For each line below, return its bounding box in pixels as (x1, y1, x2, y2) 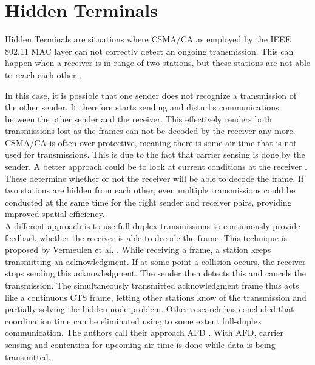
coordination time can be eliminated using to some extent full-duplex (5, 314, 262, 327)
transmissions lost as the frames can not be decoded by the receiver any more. (5, 124, 296, 137)
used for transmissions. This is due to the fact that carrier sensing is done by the (5, 148, 305, 161)
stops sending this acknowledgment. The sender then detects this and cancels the (5, 267, 307, 280)
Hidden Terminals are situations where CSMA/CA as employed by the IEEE (5, 33, 291, 45)
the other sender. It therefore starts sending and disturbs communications (5, 101, 279, 113)
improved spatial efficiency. (5, 207, 105, 220)
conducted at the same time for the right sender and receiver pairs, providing (5, 195, 292, 208)
